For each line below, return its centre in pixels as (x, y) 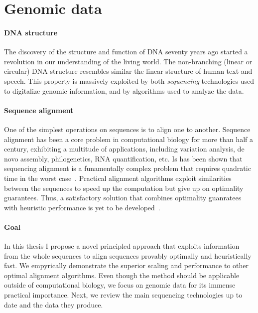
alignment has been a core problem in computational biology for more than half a (129, 139)
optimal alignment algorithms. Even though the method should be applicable (122, 275)
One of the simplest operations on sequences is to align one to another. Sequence (127, 129)
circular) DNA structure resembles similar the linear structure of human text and (128, 71)
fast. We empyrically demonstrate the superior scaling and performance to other (126, 265)
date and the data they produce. (54, 304)
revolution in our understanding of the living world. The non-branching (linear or (128, 61)
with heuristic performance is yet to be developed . (82, 207)
